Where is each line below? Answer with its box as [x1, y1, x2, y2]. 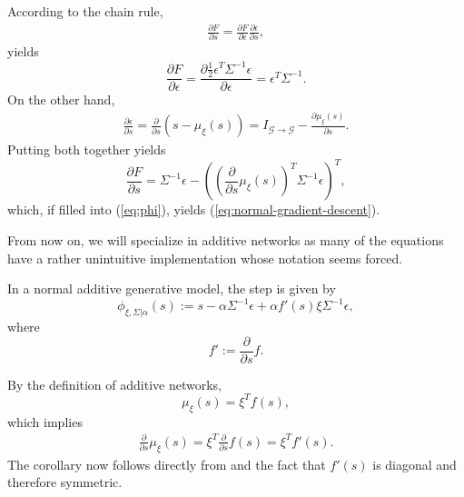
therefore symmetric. [7, 472, 123, 492]
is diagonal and [372, 454, 457, 473]
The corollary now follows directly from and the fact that [7, 454, 326, 473]
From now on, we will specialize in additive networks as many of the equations [7, 230, 444, 249]
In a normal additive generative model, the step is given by [7, 279, 336, 298]
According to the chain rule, [7, 2, 163, 20]
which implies [7, 412, 83, 431]
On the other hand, [7, 90, 115, 109]
